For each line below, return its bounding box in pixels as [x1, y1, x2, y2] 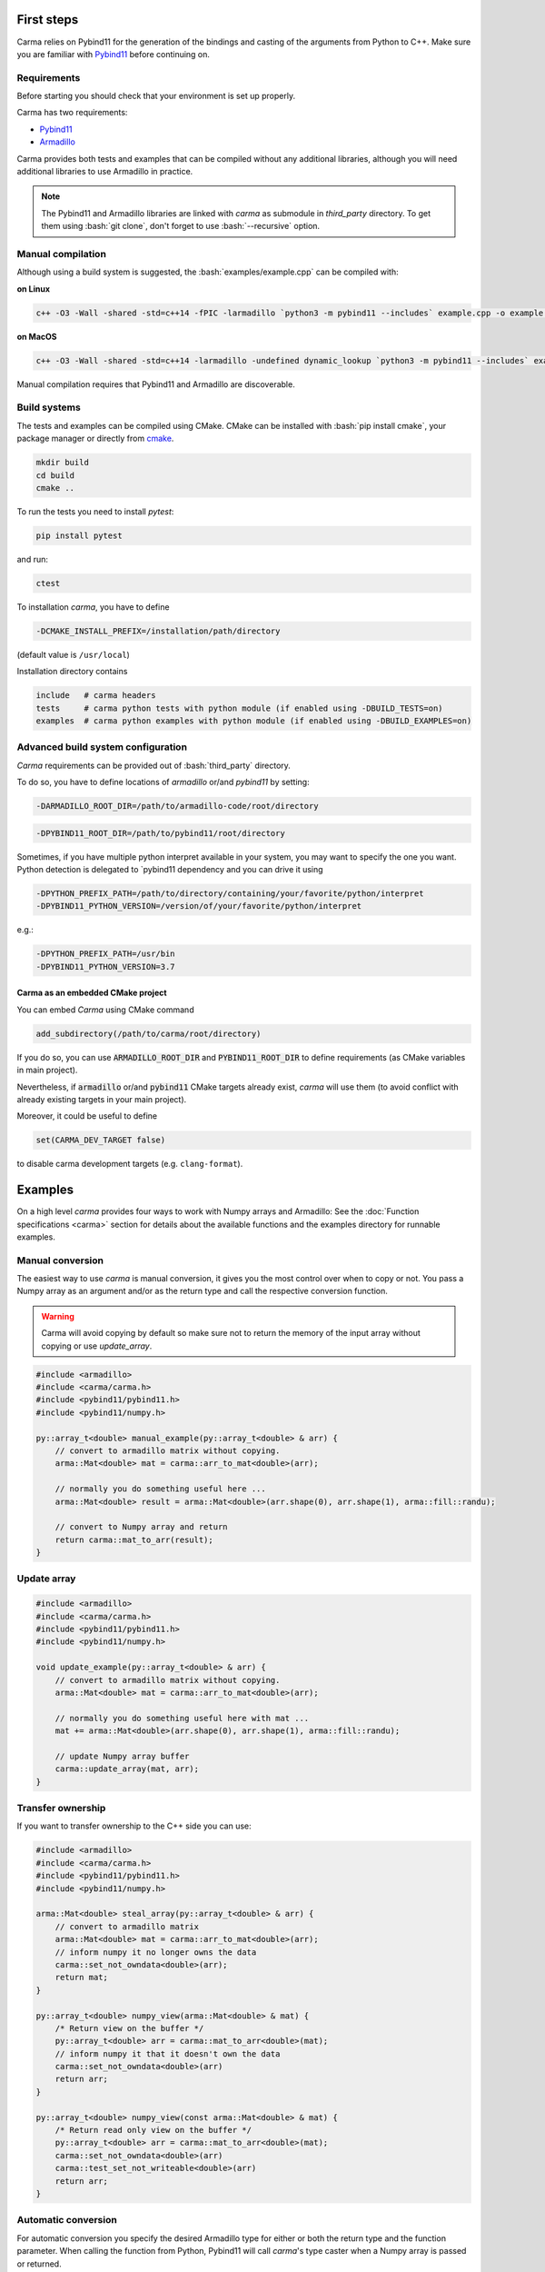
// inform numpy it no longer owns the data [54, 1947, 257, 1958]
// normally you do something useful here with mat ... [54, 1713, 310, 1723]
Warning [41, 1310, 74, 1321]
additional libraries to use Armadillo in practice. [16, 166, 193, 176]
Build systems [16, 401, 81, 414]
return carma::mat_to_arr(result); [54, 1534, 213, 1545]
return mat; [54, 1972, 109, 1983]
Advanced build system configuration [16, 741, 188, 753]
